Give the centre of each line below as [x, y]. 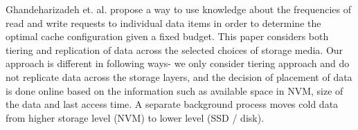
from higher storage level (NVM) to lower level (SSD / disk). [135, 117]
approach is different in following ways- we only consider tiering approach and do [178, 63]
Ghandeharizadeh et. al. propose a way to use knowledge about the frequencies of [179, 9]
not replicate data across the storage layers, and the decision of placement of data [179, 76]
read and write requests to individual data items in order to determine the [163, 22]
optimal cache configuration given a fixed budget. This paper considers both [167, 36]
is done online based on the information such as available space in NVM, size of [174, 90]
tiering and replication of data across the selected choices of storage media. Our [174, 49]
